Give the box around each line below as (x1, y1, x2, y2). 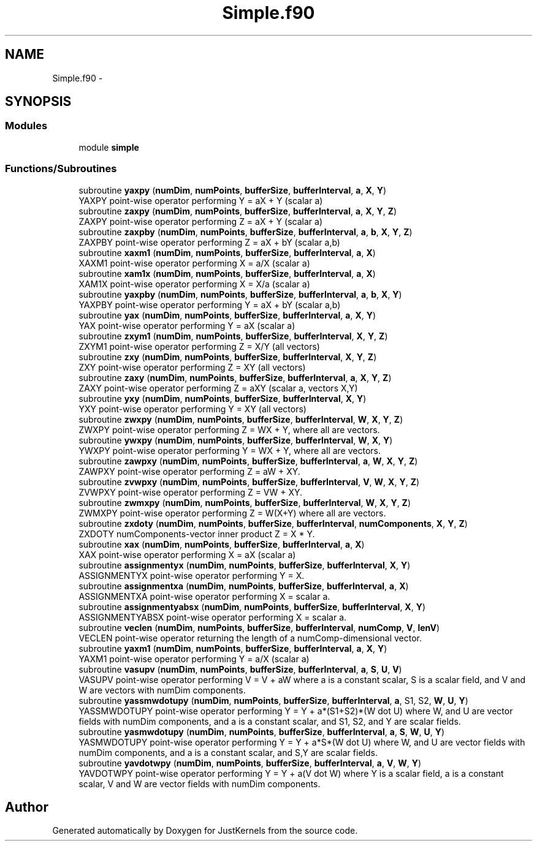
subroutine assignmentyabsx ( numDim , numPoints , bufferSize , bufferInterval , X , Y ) (78, 601, 426, 612)
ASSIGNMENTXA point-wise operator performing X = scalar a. (78, 591, 330, 602)
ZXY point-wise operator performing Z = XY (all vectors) (78, 361, 306, 372)
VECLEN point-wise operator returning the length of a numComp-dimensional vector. (78, 632, 422, 643)
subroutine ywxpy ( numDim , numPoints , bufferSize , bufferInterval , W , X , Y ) (78, 434, 393, 445)
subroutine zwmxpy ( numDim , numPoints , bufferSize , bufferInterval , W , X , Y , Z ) (78, 497, 411, 508)
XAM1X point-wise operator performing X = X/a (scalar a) (78, 278, 310, 289)
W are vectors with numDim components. (78, 684, 246, 695)
